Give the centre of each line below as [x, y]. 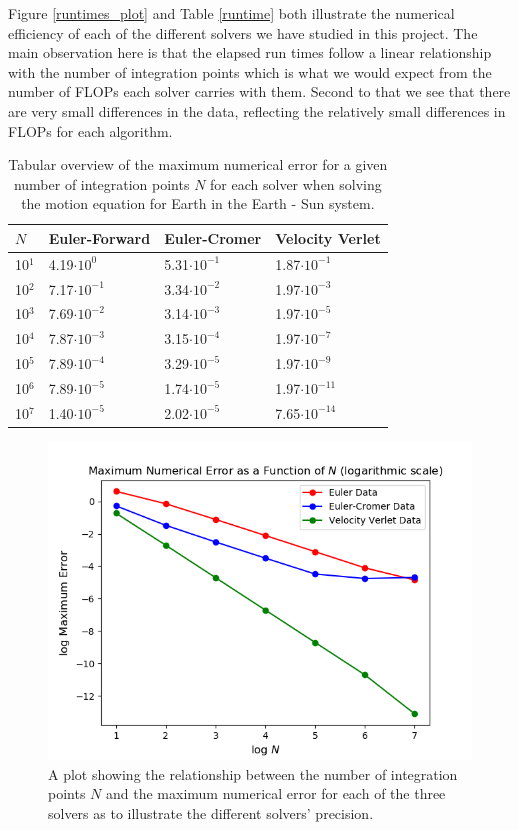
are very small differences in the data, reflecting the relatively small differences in [257, 110]
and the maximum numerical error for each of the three [276, 793]
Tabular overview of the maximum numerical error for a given [198, 164]
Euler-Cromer [213, 237]
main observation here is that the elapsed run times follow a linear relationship [250, 52]
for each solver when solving [296, 183]
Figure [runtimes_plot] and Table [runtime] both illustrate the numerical [231, 13]
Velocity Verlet [328, 237]
